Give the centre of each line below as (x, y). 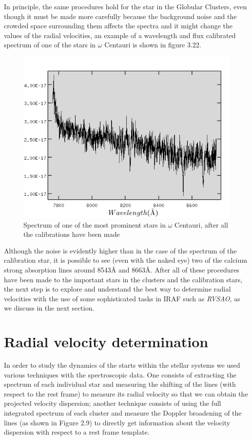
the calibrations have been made (72, 234)
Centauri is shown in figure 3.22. (153, 45)
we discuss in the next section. (49, 308)
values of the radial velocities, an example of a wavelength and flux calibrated (120, 35)
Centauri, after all (201, 224)
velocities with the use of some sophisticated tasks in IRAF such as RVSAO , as (122, 298)
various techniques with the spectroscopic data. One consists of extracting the (120, 374)
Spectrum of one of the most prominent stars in (95, 224)
